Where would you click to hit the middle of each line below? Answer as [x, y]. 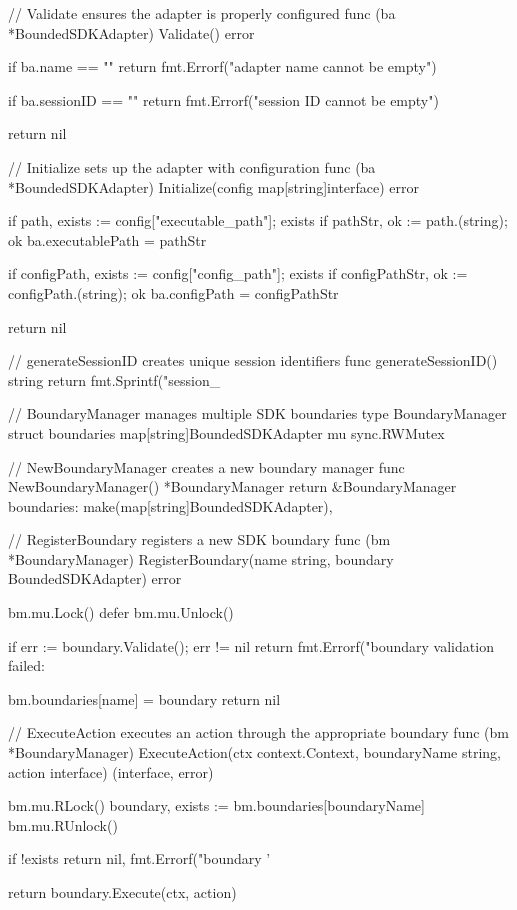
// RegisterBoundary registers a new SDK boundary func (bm [199, 539]
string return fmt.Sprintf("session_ [114, 379]
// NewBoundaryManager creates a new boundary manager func [206, 466]
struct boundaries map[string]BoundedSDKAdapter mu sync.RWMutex [226, 432]
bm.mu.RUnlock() [63, 824]
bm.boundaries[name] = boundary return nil [144, 698]
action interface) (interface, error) [111, 771]
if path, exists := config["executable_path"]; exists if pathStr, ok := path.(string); [258, 220]
